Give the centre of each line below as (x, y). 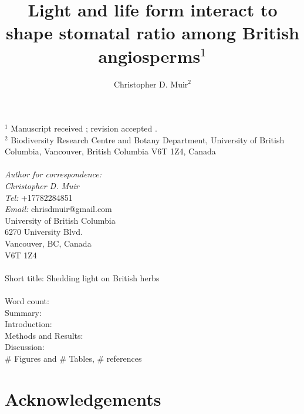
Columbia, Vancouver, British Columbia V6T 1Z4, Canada (110, 151)
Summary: (23, 312)
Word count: (27, 301)
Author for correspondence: (53, 174)
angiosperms (149, 55)
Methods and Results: (44, 335)
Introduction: (28, 324)
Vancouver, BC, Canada (48, 243)
